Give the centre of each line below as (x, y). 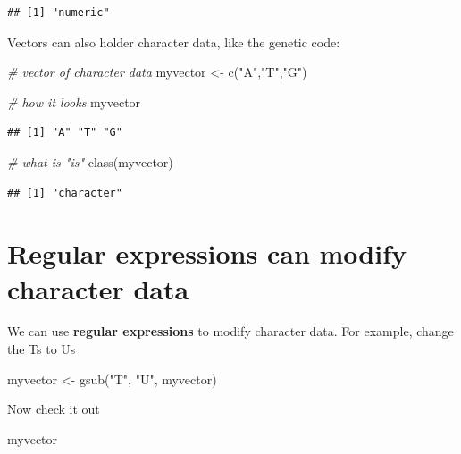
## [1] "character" (65, 193)
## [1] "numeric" (59, 13)
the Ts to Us (42, 349)
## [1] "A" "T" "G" (65, 133)
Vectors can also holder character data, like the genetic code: (174, 42)
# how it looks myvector (74, 101)
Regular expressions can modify (207, 253)
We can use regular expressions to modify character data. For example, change (230, 331)
